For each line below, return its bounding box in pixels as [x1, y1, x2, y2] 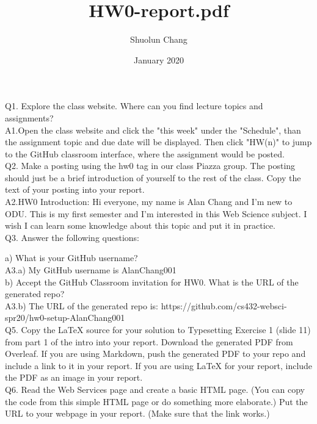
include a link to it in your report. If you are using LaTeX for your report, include [5, 359, 313, 372]
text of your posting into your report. [5, 183, 145, 196]
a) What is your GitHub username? [5, 251, 138, 264]
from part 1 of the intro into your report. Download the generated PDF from [5, 335, 293, 348]
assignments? [5, 111, 54, 124]
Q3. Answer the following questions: [5, 231, 139, 243]
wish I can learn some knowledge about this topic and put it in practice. [5, 219, 275, 232]
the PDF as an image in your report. [5, 371, 143, 384]
